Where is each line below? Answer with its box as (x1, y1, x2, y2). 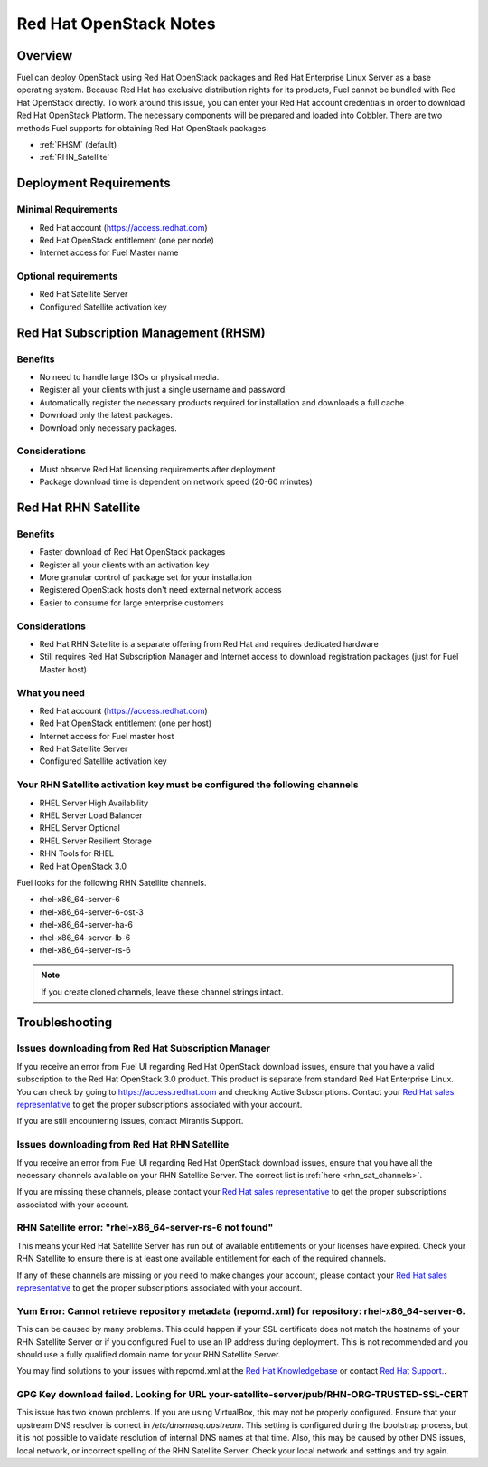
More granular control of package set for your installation (39, 572, 252, 583)
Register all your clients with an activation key (39, 559, 210, 570)
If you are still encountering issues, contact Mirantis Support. (16, 1116, 244, 1127)
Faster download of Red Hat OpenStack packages (39, 547, 226, 557)
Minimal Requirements (16, 204, 118, 216)
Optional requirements (16, 270, 118, 282)
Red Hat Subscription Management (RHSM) (16, 325, 266, 340)
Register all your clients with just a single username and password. (39, 385, 288, 395)
